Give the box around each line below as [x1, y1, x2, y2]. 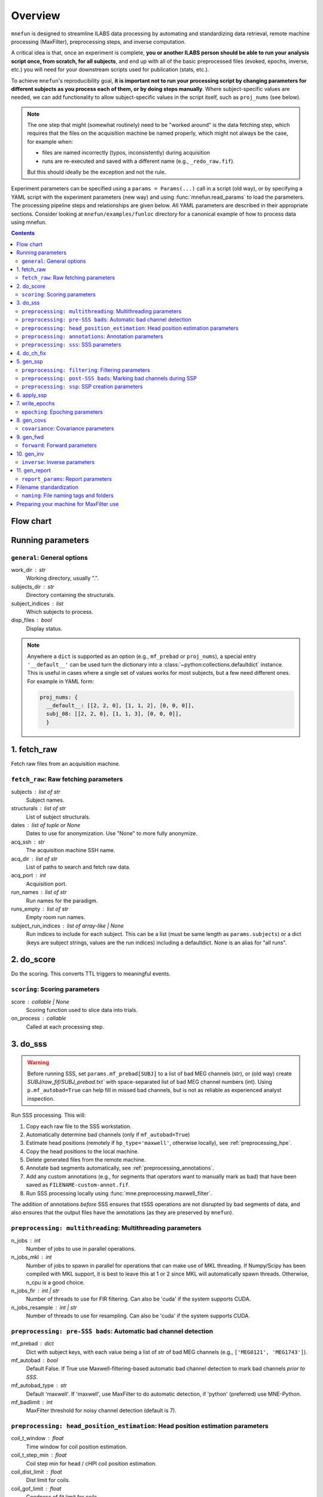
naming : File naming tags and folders [22, 492, 114, 499]
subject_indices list [11, 599, 64, 607]
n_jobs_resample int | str [11, 1304, 77, 1311]
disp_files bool [11, 617, 52, 624]
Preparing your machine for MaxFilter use [16, 500, 119, 507]
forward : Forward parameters [22, 442, 97, 449]
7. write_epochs [16, 400, 55, 407]
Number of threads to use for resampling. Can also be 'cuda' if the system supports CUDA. [26, 1312, 251, 1320]
